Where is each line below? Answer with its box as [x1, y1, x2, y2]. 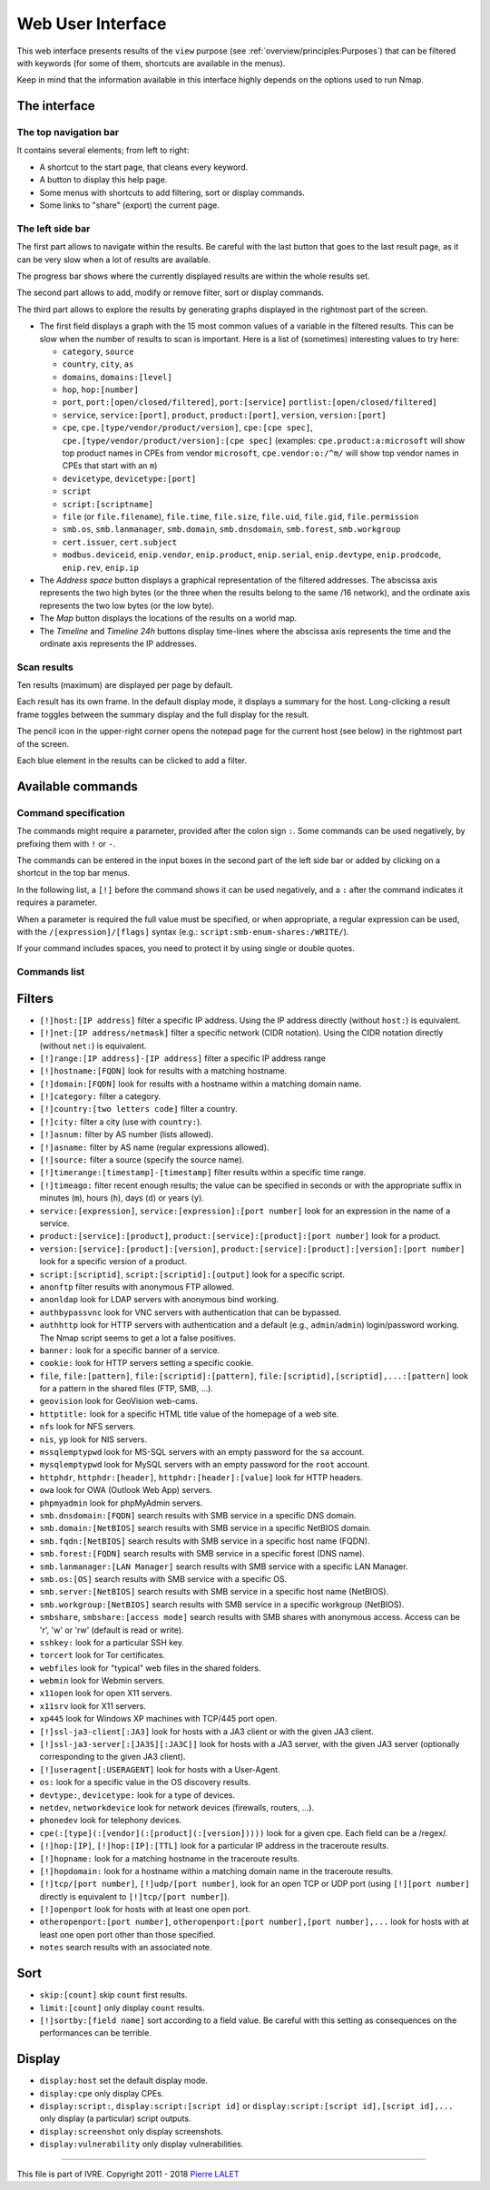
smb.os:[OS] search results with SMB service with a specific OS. [39, 1573, 288, 1584]
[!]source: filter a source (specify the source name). [39, 1154, 245, 1165]
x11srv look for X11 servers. [39, 1700, 147, 1711]
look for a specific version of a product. [39, 1256, 188, 1267]
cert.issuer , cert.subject [62, 536, 177, 547]
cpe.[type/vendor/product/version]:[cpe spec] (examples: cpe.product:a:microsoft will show [62, 435, 465, 446]
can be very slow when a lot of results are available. [16, 254, 211, 265]
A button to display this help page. [39, 174, 168, 185]
